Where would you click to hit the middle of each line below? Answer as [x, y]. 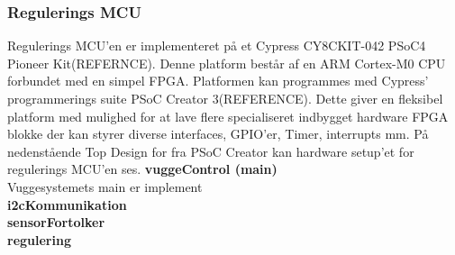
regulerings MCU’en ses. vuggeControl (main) [142, 169]
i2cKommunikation [67, 204]
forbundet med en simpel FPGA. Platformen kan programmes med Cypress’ [218, 81]
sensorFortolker [56, 222]
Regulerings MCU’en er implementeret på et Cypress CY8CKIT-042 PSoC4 [217, 46]
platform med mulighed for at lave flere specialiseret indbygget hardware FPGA [228, 116]
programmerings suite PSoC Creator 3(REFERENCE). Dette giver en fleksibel [225, 98]
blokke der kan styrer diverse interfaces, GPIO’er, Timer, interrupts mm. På [218, 134]
